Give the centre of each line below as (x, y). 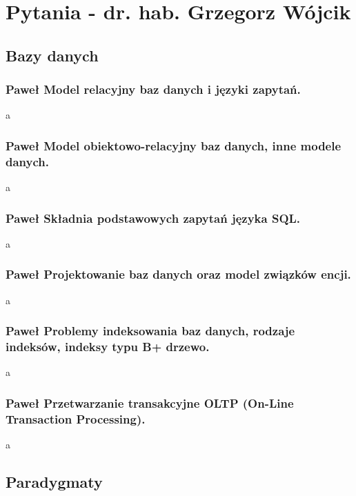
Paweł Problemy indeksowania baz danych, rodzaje (150, 331)
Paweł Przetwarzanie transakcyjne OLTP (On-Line (150, 403)
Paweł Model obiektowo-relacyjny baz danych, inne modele (174, 145)
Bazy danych (52, 55)
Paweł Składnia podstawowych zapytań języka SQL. (153, 218)
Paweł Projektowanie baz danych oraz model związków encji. (178, 274)
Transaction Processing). (76, 418)
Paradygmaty (54, 482)
